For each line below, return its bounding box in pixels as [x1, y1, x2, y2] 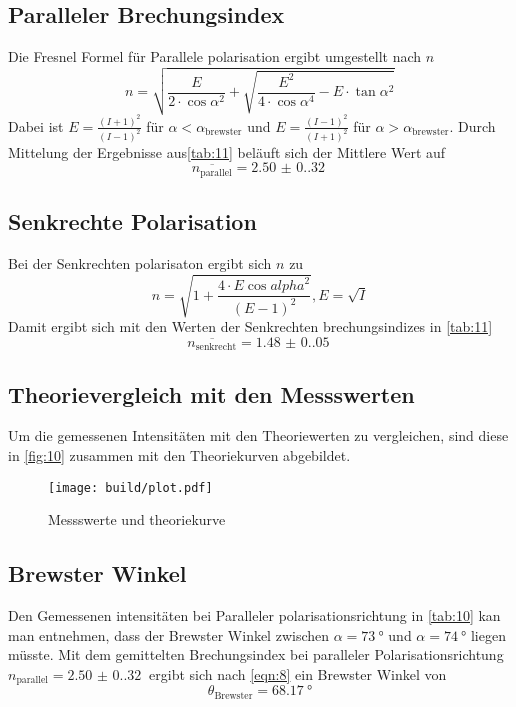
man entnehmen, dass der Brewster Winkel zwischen [8, 624, 330, 645]
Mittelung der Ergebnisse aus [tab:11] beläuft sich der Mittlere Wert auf [8, 141, 446, 162]
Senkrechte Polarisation [8, 206, 257, 237]
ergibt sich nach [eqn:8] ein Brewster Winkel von [149, 663, 447, 684]
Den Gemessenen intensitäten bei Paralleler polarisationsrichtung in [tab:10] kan [8, 605, 501, 626]
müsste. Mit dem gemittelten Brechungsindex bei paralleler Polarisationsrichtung [8, 644, 504, 665]
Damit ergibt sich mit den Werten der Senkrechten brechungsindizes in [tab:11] [8, 316, 493, 337]
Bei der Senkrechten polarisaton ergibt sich [8, 253, 272, 274]
